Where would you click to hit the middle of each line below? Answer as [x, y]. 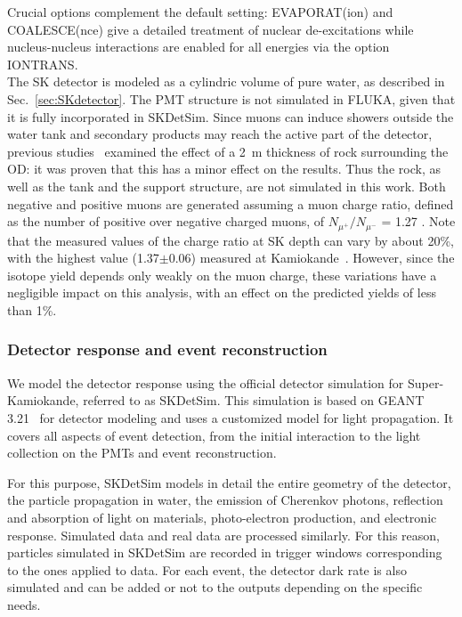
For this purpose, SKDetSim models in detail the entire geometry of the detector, [229, 482]
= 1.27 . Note [418, 221]
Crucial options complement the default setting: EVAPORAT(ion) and [200, 12]
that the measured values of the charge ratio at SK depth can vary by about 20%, [231, 240]
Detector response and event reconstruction [167, 349]
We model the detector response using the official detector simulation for [206, 382]
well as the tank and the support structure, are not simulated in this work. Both [227, 186]
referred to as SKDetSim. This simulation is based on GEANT [254, 400]
